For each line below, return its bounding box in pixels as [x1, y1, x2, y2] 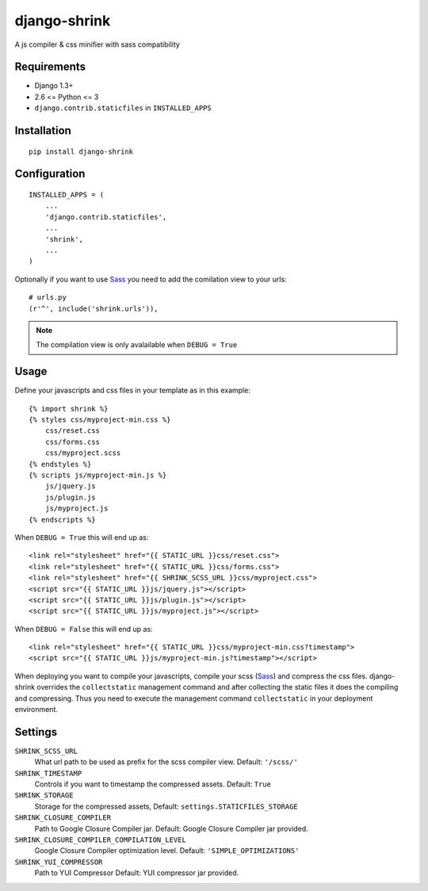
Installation [14, 124, 71, 138]
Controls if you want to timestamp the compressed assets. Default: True [34, 779, 271, 789]
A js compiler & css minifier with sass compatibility [14, 40, 180, 49]
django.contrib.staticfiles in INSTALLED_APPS [34, 103, 212, 113]
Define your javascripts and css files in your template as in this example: [14, 385, 251, 396]
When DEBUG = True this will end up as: [14, 532, 149, 542]
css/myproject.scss [44, 449, 121, 457]
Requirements [14, 60, 86, 74]
